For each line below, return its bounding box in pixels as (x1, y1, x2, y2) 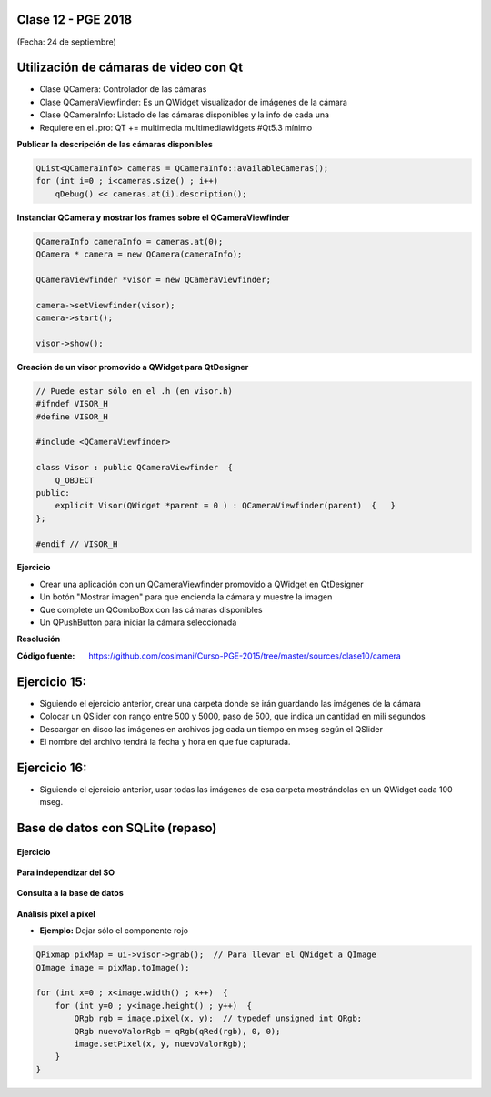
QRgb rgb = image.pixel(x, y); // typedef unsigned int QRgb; (74, 1013, 363, 1023)
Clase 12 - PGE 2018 (16, 12, 132, 27)
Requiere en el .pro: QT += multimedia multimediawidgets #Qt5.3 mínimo (39, 122, 313, 133)
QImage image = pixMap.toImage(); (35, 962, 190, 972)
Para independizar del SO (16, 867, 115, 878)
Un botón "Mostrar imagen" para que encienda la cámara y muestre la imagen (39, 591, 333, 602)
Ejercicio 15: (16, 674, 87, 689)
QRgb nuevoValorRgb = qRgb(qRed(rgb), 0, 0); (74, 1026, 281, 1036)
